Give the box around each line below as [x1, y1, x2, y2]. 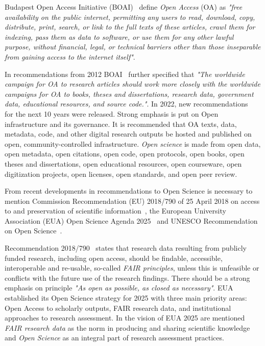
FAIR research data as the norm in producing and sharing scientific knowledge [5, 322, 250, 333]
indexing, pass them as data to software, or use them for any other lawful [5, 31, 234, 42]
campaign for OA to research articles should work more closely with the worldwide [5, 78, 260, 89]
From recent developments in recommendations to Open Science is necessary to [5, 185, 253, 196]
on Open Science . [5, 225, 62, 236]
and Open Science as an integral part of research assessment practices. [5, 332, 224, 343]
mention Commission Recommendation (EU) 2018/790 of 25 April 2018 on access [5, 195, 260, 206]
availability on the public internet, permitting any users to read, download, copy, [5, 11, 255, 22]
